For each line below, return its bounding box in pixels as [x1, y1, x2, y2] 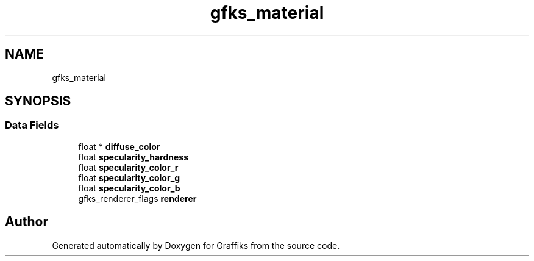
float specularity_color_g [78, 172, 180, 183]
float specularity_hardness [78, 151, 188, 162]
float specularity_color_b [78, 182, 180, 193]
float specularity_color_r [78, 162, 179, 173]
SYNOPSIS [5, 93, 71, 109]
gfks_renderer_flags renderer [78, 193, 197, 204]
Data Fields [5, 119, 59, 132]
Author [5, 214, 48, 230]
